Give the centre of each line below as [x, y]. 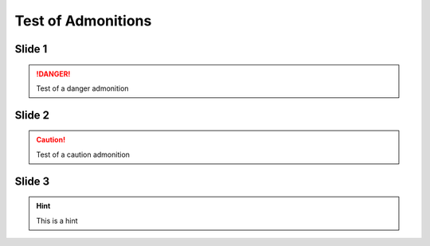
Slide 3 [32, 181]
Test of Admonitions [83, 21]
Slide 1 [31, 49]
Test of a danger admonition [82, 88]
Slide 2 [32, 115]
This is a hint [57, 221]
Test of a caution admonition [83, 154]
